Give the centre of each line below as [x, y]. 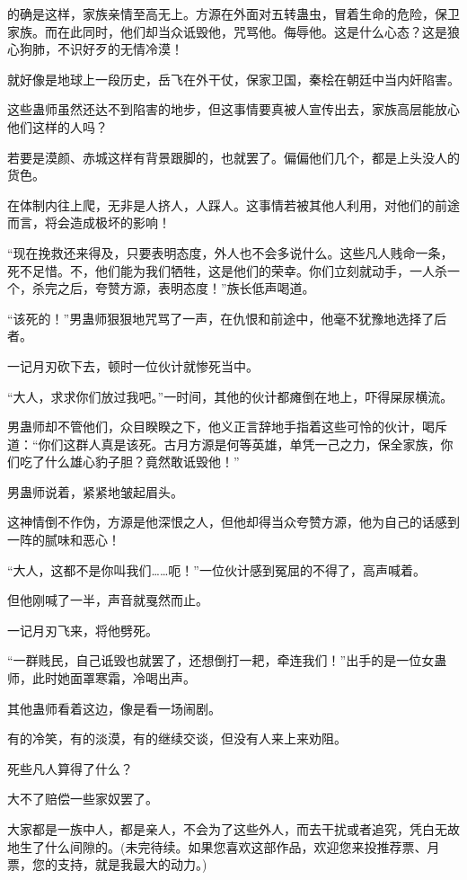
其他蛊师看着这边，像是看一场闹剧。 [114, 708]
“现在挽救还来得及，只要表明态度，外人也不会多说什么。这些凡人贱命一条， [230, 252]
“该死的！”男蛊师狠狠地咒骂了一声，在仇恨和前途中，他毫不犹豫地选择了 [221, 318]
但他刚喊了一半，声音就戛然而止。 [108, 600]
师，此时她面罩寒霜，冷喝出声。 [101, 678]
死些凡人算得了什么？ [70, 768]
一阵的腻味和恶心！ [64, 540]
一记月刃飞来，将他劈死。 [83, 630]
